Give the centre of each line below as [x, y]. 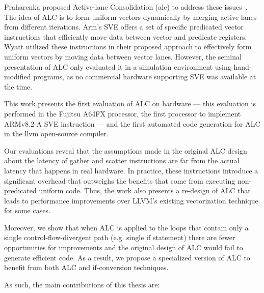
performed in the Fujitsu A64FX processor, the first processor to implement [123, 113]
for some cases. [27, 210]
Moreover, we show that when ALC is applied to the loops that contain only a [126, 227]
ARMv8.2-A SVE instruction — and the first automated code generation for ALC [132, 123]
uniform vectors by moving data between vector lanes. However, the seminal [123, 56]
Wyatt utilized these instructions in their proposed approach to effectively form [128, 47]
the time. [18, 86]
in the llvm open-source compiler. [56, 134]
